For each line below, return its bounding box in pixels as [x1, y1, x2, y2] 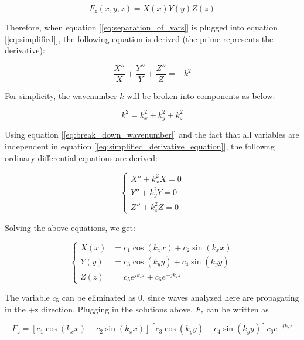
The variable [5, 291, 50, 303]
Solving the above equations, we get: [5, 221, 135, 233]
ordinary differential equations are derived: [5, 151, 158, 164]
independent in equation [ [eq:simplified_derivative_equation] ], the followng [5, 140, 275, 152]
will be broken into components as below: [127, 89, 275, 101]
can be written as [206, 302, 269, 315]
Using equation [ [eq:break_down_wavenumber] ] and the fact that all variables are [5, 128, 299, 141]
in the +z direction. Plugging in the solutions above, [5, 302, 193, 315]
